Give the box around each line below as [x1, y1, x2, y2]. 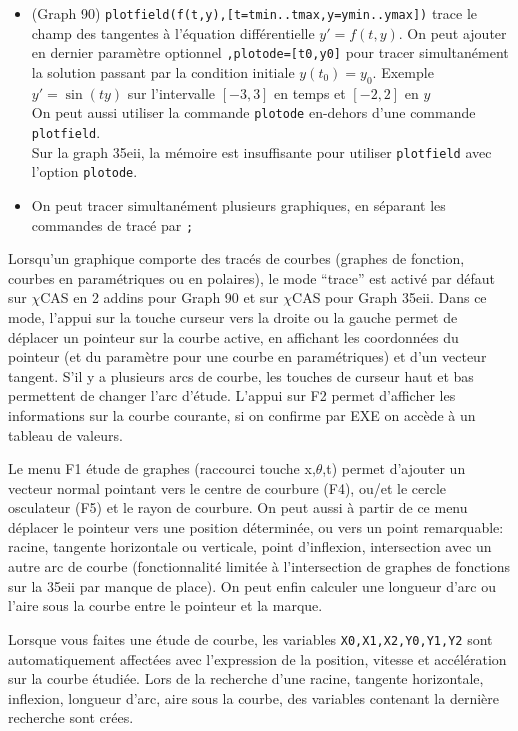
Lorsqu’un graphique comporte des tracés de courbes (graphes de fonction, [8, 248, 465, 269]
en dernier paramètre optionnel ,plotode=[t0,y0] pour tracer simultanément [31, 42, 509, 63]
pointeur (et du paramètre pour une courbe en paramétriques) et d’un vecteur [8, 346, 487, 367]
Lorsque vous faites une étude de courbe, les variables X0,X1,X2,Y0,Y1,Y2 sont [8, 628, 493, 649]
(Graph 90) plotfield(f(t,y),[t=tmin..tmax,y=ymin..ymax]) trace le [31, 3, 478, 23]
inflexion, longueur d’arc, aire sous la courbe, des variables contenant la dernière [8, 687, 499, 708]
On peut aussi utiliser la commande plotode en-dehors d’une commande [31, 102, 476, 123]
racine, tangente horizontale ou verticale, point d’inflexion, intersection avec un [8, 536, 492, 557]
